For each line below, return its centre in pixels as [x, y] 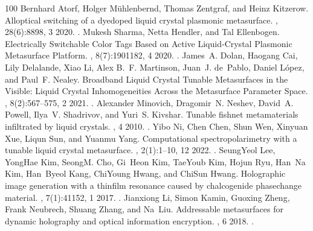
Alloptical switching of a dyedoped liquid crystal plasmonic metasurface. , [141, 20]
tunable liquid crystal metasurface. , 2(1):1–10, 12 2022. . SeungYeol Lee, [140, 150]
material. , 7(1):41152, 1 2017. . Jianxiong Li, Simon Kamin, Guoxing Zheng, [147, 197]
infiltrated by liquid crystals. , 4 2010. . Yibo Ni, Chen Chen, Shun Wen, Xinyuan [156, 126]
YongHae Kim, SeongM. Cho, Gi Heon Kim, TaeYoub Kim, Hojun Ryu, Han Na [155, 161]
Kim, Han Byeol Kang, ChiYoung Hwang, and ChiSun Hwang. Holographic [145, 173]
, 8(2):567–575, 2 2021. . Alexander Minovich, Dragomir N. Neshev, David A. [149, 102]
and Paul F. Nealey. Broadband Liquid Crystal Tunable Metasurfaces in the [147, 79]
